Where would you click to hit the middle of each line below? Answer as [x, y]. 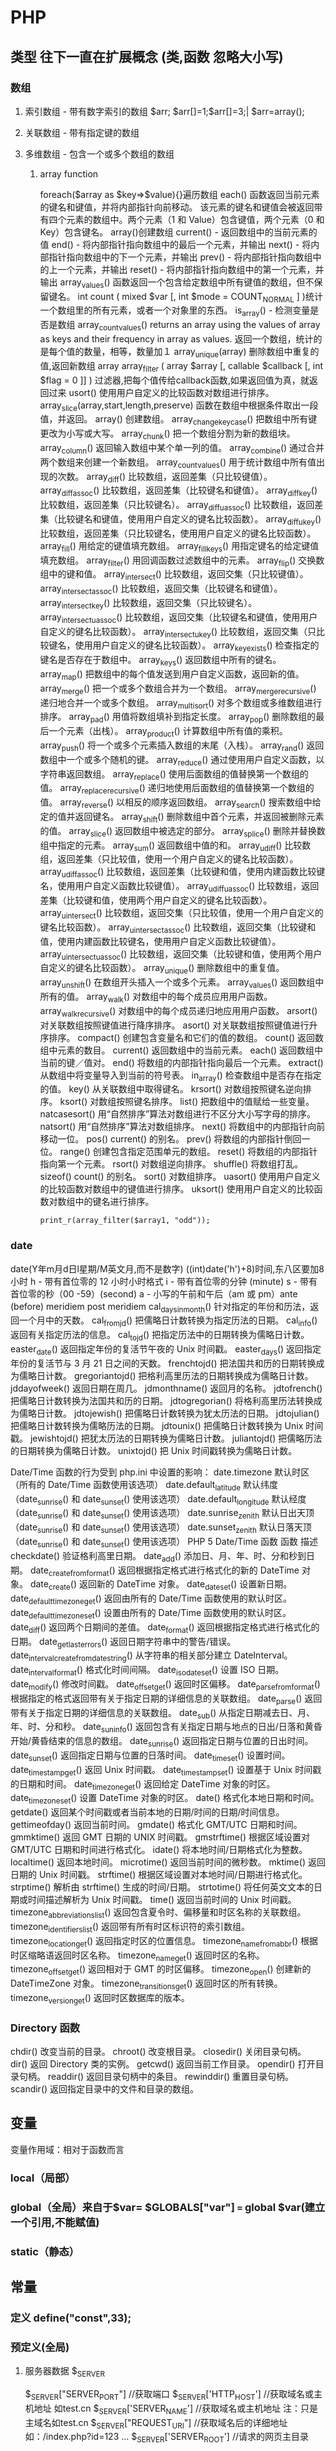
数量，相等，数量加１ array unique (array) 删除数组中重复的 [201, 353]
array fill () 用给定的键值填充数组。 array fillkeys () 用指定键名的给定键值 [179, 546]
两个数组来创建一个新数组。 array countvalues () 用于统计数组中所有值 [178, 463]
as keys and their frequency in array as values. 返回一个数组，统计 [176, 339]
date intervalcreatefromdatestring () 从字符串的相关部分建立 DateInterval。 [151, 1656]
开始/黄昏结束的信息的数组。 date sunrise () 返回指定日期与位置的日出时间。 [162, 1742]
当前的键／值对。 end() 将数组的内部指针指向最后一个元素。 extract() [181, 1062]
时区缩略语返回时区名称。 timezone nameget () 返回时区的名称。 [137, 1956]
